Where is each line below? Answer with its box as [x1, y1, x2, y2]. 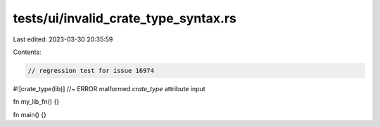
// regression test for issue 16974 [27, 67, 155, 74]
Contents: [13, 48, 42, 56]
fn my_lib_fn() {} [13, 98, 60, 106]
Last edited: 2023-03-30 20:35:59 [13, 35, 113, 44]
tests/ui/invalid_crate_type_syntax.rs [13, 11, 237, 26]
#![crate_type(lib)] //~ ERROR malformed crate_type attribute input [13, 84, 205, 93]
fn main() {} [13, 110, 47, 119]
